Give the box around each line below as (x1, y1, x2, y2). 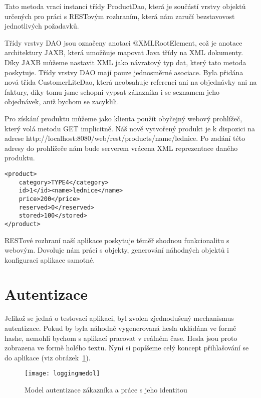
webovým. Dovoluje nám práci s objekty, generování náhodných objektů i (5, 245, 229, 255)
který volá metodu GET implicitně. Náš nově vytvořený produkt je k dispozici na (5, 123, 255, 133)
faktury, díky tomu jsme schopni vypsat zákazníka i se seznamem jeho (5, 86, 219, 97)
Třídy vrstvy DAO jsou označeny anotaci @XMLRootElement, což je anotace (5, 37, 242, 48)
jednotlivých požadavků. (5, 21, 79, 31)
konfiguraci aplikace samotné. (5, 254, 95, 265)
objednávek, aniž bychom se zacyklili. (5, 96, 119, 107)
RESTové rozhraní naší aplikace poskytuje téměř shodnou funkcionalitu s (5, 235, 229, 245)
